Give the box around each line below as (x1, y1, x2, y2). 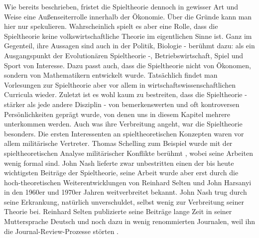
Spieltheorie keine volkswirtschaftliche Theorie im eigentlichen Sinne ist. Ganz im (4, 30, 252, 41)
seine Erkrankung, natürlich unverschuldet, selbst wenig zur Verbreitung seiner (4, 196, 244, 207)
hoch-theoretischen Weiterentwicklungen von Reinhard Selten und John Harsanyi (4, 177, 252, 187)
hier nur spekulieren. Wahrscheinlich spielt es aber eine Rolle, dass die (4, 21, 218, 31)
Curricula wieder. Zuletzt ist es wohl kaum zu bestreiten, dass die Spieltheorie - (4, 89, 247, 100)
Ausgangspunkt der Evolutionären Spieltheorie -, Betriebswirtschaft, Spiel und (4, 50, 244, 60)
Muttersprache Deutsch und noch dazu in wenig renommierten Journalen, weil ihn (4, 216, 255, 227)
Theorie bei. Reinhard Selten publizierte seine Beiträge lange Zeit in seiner (4, 206, 232, 217)
